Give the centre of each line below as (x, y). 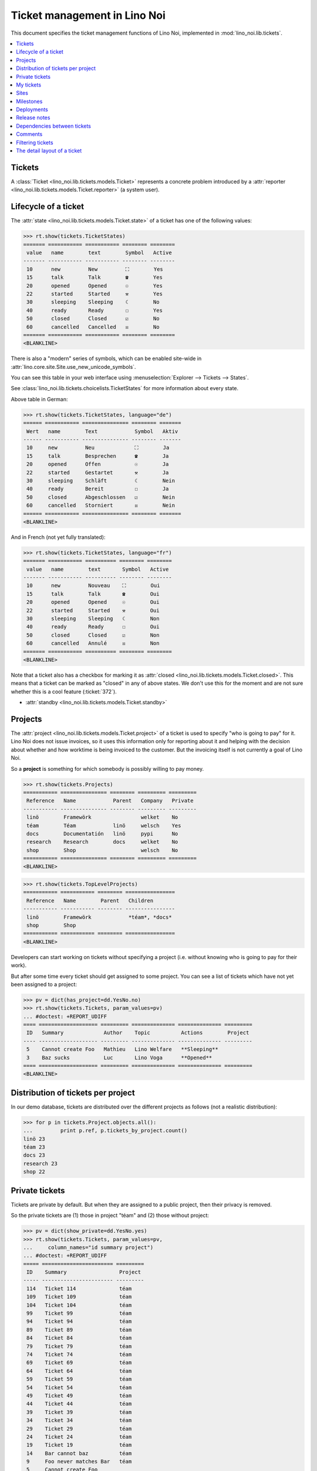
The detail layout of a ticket (49, 151)
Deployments (32, 109)
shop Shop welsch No (102, 850)
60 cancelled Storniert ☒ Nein (101, 505)
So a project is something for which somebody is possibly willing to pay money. (107, 768)
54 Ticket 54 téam (79, 1387)
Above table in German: (39, 399)
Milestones (29, 101)
